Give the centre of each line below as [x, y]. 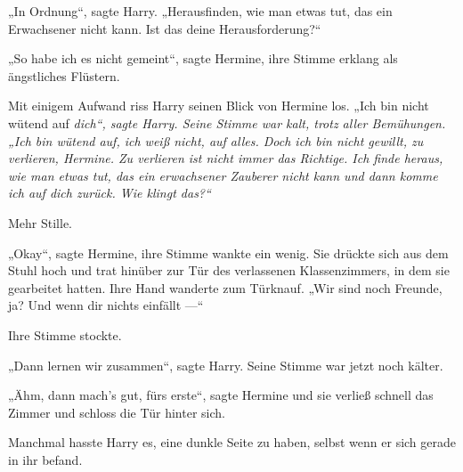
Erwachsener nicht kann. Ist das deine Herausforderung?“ [165, 28]
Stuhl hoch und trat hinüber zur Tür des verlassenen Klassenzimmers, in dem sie [229, 270]
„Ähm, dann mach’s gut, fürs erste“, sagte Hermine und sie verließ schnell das [221, 395]
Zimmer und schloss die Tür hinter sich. [117, 412]
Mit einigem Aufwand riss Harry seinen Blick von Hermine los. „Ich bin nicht [219, 106]
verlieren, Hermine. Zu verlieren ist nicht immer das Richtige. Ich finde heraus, [226, 158]
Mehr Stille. [41, 222]
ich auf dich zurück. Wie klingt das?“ [110, 193]
